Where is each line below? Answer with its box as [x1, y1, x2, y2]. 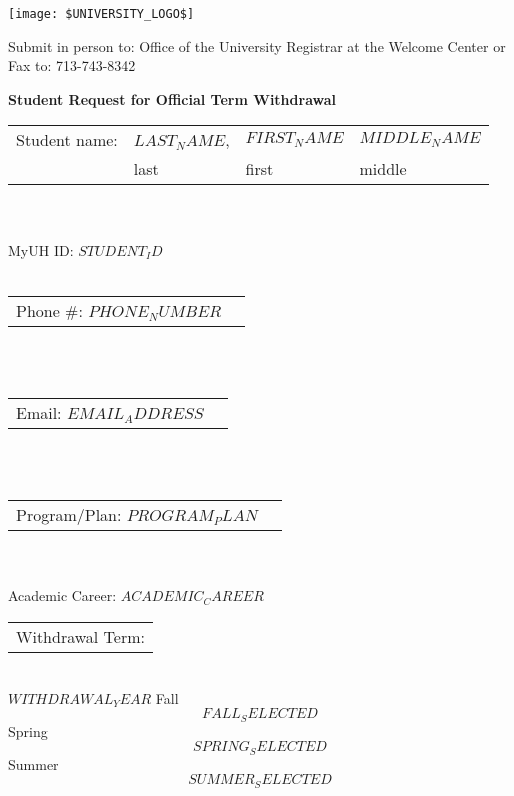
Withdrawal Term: [16, 624, 145, 648]
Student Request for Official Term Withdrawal [8, 88, 336, 109]
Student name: [16, 128, 118, 152]
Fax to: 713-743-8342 [8, 55, 136, 76]
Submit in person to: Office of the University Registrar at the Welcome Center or [8, 35, 506, 56]
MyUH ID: [8, 239, 74, 260]
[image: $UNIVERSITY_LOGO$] [8, 7, 195, 21]
